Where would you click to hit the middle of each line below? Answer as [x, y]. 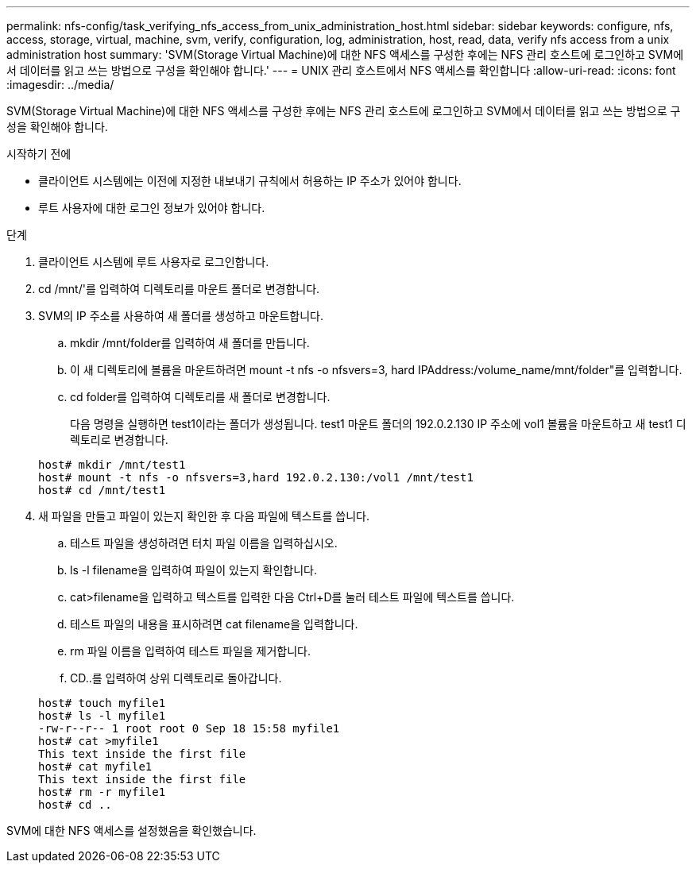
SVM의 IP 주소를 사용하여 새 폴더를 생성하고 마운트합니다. [181, 316]
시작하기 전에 [39, 154]
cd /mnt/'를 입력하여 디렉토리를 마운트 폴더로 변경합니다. [179, 289]
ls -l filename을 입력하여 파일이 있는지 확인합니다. [194, 570]
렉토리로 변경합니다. [119, 440]
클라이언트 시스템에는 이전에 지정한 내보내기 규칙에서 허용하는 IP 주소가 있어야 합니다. [250, 181]
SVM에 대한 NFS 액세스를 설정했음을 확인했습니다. [131, 830]
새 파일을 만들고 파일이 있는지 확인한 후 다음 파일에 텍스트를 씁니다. [204, 516]
